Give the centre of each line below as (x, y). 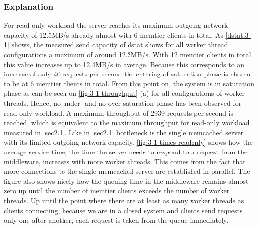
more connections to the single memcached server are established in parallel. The (127, 171)
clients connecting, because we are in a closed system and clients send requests (123, 210)
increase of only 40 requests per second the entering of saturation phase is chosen (127, 74)
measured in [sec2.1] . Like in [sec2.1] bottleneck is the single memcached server (124, 132)
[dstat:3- (238, 35)
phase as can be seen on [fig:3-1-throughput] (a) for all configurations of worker (125, 93)
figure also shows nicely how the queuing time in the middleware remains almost (126, 181)
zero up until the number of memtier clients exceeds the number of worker (117, 190)
